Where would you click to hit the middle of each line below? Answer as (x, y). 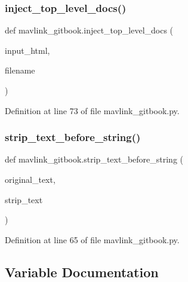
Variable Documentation (82, 272)
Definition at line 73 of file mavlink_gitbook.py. (92, 110)
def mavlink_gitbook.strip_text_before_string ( (94, 159)
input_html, (27, 50)
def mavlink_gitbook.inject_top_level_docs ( (89, 30)
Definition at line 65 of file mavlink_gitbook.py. (92, 239)
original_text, (30, 179)
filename (20, 70)
